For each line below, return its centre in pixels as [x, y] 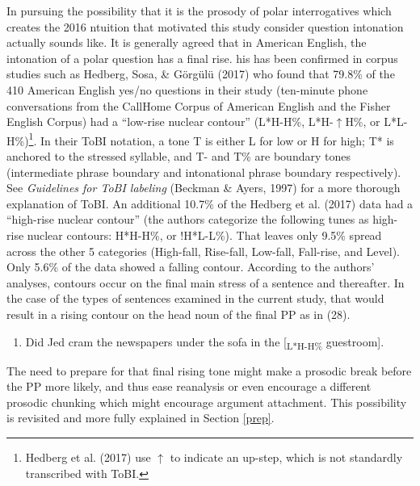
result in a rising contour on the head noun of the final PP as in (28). [178, 314]
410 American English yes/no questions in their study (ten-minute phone [187, 89]
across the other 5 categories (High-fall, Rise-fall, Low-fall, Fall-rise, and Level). [204, 251]
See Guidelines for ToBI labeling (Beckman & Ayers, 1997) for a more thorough [204, 188]
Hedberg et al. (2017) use [88, 457]
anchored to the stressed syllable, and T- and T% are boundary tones [178, 156]
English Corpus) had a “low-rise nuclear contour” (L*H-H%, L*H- [170, 121]
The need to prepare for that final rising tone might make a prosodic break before [209, 370]
